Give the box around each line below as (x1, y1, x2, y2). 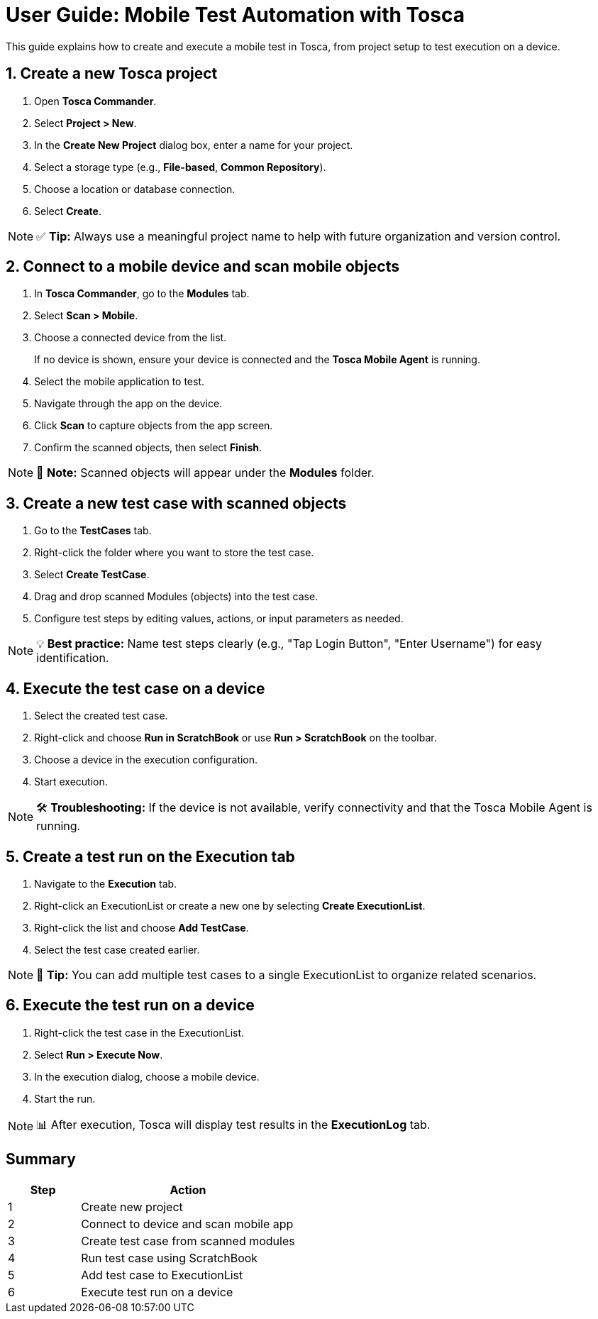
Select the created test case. (34, 710, 168, 722)
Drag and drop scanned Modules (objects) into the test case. (34, 590, 319, 603)
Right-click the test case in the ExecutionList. (34, 1026, 245, 1039)
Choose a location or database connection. (34, 182, 236, 195)
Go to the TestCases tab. (34, 524, 152, 537)
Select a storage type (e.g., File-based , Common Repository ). (34, 160, 326, 173)
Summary (6, 1150, 76, 1169)
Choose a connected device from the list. (34, 331, 227, 344)
